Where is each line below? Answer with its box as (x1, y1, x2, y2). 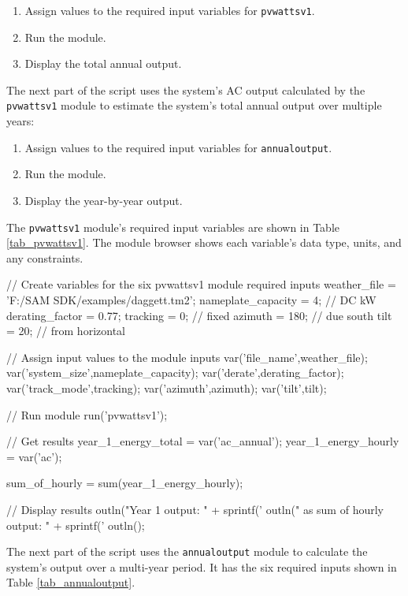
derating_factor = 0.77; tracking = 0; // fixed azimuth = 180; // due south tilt (6, 307, 392, 323)
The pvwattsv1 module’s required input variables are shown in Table (6, 218, 340, 235)
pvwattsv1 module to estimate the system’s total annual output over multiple (6, 97, 382, 114)
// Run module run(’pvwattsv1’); (6, 406, 168, 423)
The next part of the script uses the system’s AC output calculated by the (6, 81, 365, 98)
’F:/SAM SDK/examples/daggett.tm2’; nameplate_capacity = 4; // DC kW (6, 291, 376, 307)
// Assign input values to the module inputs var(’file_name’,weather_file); (6, 348, 368, 365)
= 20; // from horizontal (6, 322, 125, 339)
